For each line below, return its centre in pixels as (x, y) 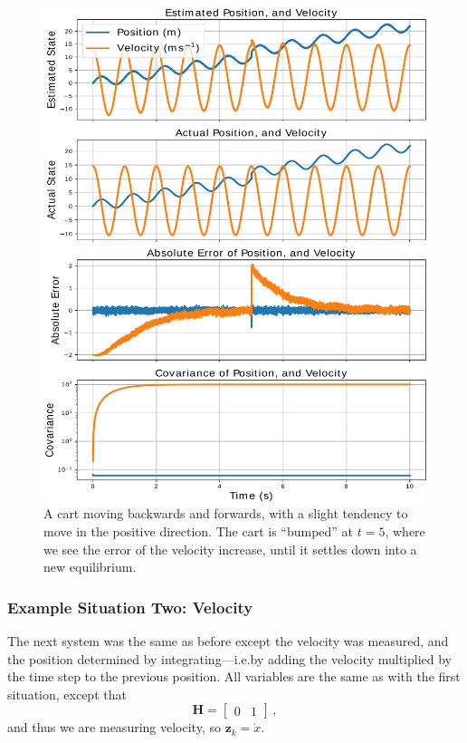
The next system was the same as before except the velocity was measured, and (228, 640)
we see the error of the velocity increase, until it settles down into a (230, 549)
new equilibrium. (90, 567)
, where (405, 531)
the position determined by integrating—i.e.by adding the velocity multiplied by (229, 658)
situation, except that (67, 694)
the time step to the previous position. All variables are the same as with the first (234, 676)
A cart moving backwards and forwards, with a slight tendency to (226, 513)
